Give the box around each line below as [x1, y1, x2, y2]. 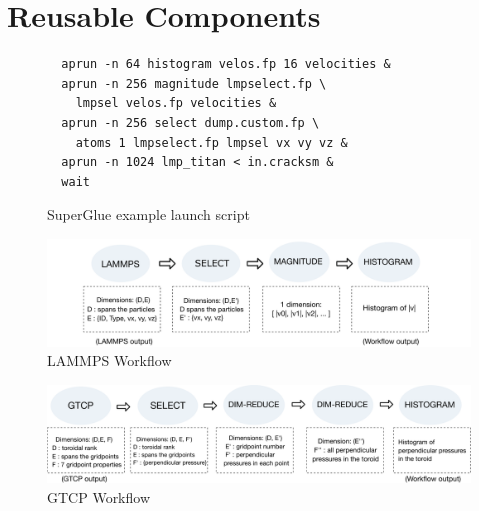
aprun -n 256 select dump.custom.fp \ [61, 115, 320, 130]
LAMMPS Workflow [47, 350, 172, 371]
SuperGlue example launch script [47, 204, 250, 225]
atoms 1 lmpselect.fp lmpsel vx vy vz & [75, 135, 348, 150]
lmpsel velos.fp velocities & [75, 96, 277, 111]
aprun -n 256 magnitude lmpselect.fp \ [61, 76, 327, 91]
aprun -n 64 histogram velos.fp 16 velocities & [61, 57, 391, 72]
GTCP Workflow [47, 486, 151, 507]
